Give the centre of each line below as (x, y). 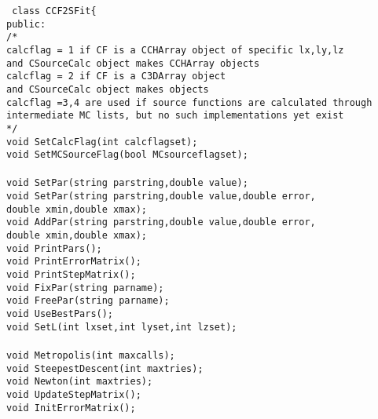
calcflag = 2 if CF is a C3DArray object (116, 77)
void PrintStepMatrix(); (71, 275)
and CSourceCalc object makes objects (108, 89)
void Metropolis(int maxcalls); (91, 355)
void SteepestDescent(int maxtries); (105, 368)
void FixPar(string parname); (85, 288)
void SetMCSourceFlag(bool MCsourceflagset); (127, 155)
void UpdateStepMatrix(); (74, 394)
